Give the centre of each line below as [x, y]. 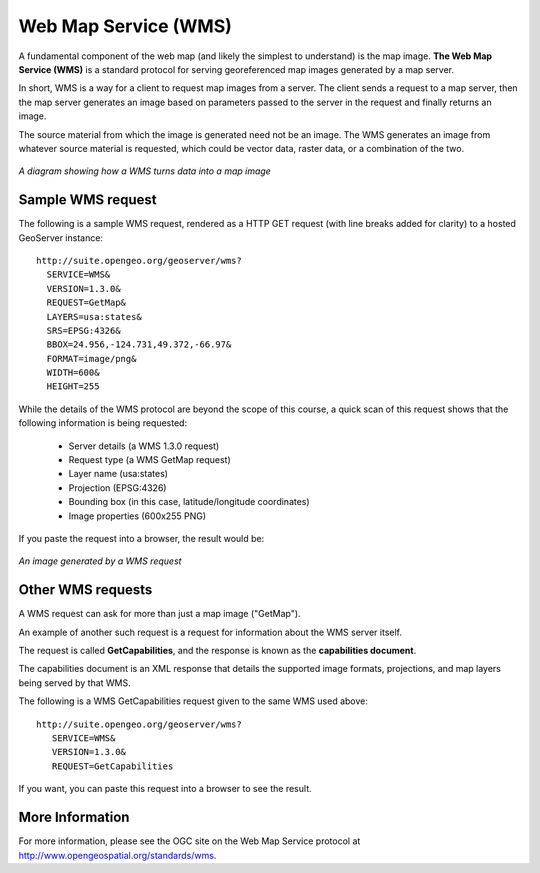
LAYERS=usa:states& [94, 316]
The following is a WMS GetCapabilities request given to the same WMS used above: [193, 701]
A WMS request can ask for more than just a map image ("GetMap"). [159, 614]
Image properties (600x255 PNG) [137, 516]
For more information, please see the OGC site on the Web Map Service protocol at [189, 841]
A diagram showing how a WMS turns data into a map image [145, 171]
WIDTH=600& [73, 373]
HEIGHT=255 [73, 386]
